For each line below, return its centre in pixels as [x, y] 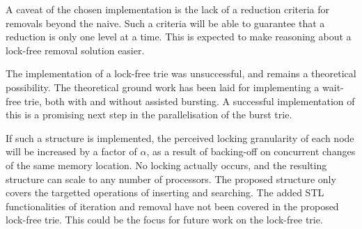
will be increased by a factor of [71, 151]
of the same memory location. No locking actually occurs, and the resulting [166, 165]
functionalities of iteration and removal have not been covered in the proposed [172, 206]
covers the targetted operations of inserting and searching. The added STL [165, 192]
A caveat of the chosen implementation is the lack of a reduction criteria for [167, 9]
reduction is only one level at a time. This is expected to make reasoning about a [179, 37]
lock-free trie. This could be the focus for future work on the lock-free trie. [164, 220]
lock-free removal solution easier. [75, 50]
